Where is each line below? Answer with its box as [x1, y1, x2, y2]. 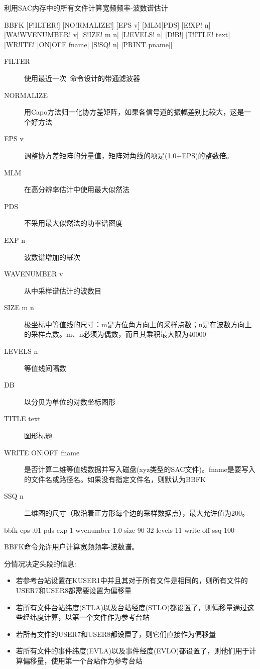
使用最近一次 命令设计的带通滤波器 [24, 72, 140, 83]
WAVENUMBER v [4, 268, 63, 279]
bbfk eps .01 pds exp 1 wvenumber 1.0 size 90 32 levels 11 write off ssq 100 [4, 524, 234, 535]
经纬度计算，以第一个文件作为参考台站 [23, 612, 150, 622]
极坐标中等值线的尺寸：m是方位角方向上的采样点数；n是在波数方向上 [24, 319, 252, 329]
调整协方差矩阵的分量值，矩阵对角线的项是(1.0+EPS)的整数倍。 [24, 150, 233, 160]
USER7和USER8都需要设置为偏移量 [16, 585, 132, 595]
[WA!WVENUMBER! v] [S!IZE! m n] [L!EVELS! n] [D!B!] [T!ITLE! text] [4, 29, 230, 40]
